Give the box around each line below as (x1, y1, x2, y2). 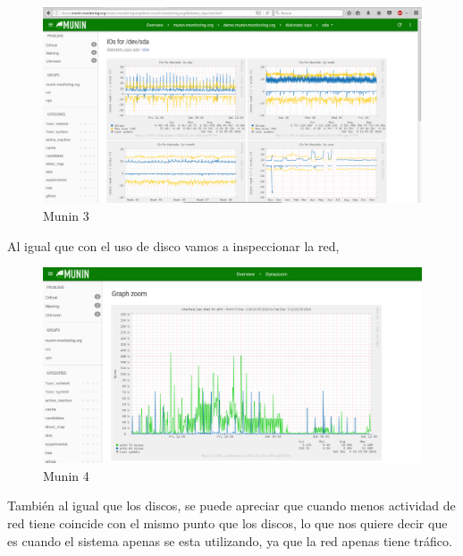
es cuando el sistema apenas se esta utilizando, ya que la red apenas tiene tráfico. (7, 531, 452, 550)
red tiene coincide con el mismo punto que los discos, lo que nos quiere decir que (7, 514, 448, 533)
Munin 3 (43, 206, 89, 225)
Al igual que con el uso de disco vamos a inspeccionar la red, (7, 236, 340, 255)
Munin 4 (43, 466, 89, 484)
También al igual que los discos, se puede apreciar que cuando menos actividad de (7, 496, 456, 515)
